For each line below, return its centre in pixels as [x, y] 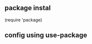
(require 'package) [23, 20]
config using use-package [46, 35]
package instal [28, 8]
